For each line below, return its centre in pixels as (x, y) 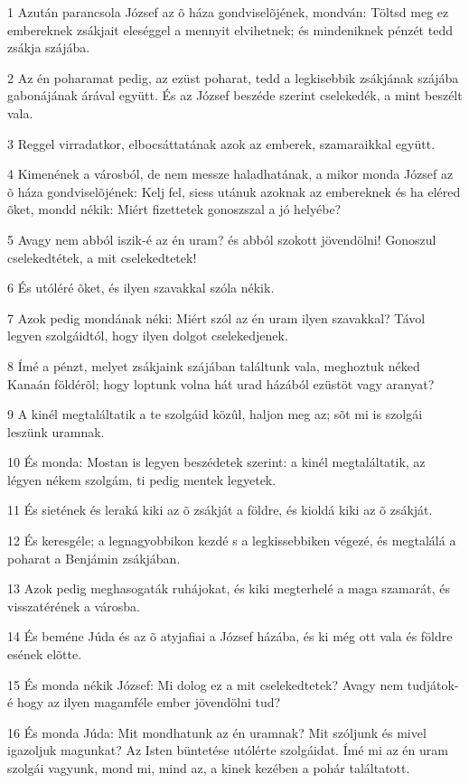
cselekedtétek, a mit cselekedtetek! (102, 257)
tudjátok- (433, 684)
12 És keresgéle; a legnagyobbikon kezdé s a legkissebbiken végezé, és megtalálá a (232, 541)
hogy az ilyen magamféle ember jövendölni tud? (149, 702)
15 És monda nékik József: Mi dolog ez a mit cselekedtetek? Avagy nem (206, 684)
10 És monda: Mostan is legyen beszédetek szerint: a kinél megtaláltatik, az (216, 462)
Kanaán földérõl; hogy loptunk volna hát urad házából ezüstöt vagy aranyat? (221, 383)
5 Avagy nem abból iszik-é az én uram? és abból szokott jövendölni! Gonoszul (222, 239)
